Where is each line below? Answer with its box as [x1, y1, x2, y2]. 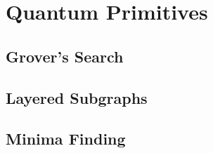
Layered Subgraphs [6, 86, 148, 108]
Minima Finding [6, 128, 126, 149]
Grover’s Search [6, 45, 124, 67]
